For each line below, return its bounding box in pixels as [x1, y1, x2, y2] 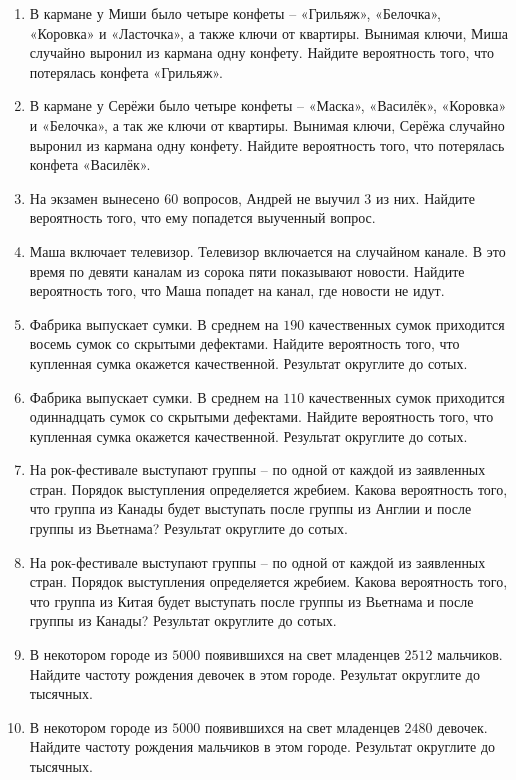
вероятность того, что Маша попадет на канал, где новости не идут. [29, 280, 445, 301]
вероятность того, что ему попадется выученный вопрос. [29, 207, 376, 228]
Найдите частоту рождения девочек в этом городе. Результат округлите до [29, 663, 480, 684]
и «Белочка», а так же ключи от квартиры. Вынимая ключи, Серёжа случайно [29, 114, 505, 135]
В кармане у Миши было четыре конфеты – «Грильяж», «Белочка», [29, 3, 441, 23]
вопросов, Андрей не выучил [182, 187, 360, 208]
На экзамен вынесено [29, 187, 160, 208]
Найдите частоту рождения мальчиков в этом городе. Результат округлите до [29, 736, 496, 757]
